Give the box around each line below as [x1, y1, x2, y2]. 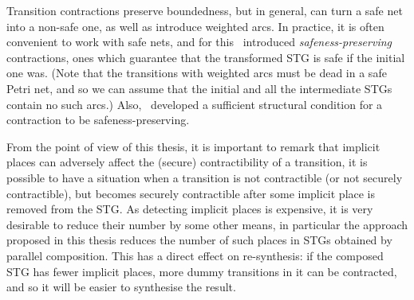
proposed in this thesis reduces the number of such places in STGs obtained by [6, 232, 392, 248]
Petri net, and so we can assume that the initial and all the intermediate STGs [6, 80, 392, 96]
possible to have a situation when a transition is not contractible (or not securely [6, 169, 403, 185]
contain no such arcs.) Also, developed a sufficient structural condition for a [6, 95, 383, 112]
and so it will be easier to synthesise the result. [6, 279, 236, 295]
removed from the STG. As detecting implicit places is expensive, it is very [6, 201, 373, 217]
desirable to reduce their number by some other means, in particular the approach [6, 216, 408, 232]
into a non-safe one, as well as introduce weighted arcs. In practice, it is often [6, 18, 384, 34]
